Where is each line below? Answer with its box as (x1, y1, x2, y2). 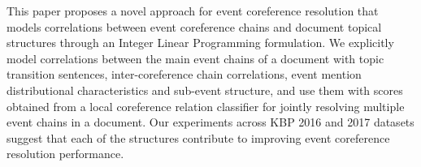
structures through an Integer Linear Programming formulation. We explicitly (7, 34, 394, 51)
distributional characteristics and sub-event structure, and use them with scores (7, 81, 403, 98)
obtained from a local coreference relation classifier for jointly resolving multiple (7, 97, 405, 114)
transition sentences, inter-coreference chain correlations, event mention (7, 66, 362, 83)
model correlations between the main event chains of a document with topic (7, 49, 384, 66)
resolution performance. (7, 145, 124, 162)
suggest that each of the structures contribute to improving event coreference (7, 129, 390, 146)
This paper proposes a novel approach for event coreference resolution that (7, 2, 379, 19)
